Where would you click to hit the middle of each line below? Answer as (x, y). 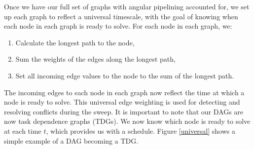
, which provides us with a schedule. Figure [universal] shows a (141, 130)
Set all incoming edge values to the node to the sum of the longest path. (125, 75)
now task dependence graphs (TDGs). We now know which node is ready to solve (127, 121)
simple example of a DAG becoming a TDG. (71, 140)
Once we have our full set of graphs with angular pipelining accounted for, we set (127, 6)
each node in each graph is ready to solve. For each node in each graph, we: (118, 26)
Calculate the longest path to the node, (75, 42)
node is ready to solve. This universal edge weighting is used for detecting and (122, 102)
